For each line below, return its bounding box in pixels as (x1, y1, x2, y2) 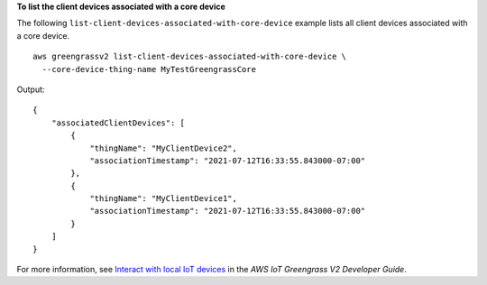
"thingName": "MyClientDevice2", (89, 142, 238, 153)
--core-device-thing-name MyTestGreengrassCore (41, 64, 257, 74)
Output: (16, 84, 45, 95)
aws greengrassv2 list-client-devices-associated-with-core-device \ (32, 51, 347, 62)
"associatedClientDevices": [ (51, 117, 185, 128)
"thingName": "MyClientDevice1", (89, 194, 238, 204)
